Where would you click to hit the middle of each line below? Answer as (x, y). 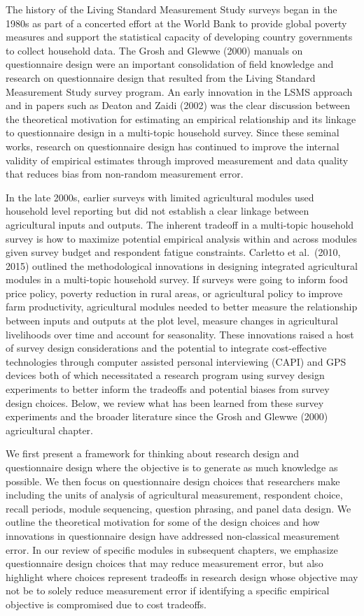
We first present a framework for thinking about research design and (153, 453)
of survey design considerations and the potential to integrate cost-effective (166, 348)
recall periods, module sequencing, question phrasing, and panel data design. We (178, 508)
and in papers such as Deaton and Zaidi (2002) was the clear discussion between (178, 105)
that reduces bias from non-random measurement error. (125, 174)
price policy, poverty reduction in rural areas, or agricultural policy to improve (174, 293)
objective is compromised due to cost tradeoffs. (106, 604)
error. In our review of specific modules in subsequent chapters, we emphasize (172, 549)
